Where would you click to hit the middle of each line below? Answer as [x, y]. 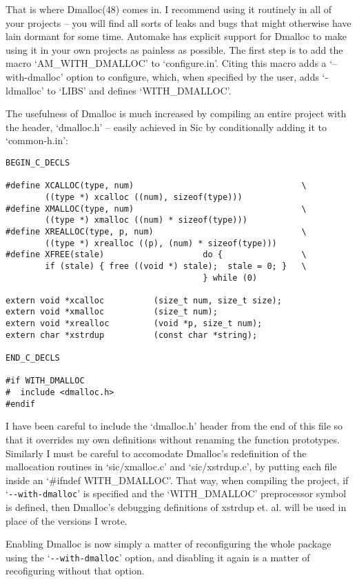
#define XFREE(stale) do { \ [156, 255]
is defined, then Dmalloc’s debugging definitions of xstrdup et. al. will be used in [176, 507]
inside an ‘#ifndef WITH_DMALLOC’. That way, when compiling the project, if [177, 480]
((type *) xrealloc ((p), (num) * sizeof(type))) [161, 243]
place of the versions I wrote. [67, 520]
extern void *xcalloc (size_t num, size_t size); [144, 300]
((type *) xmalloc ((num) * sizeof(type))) [146, 220]
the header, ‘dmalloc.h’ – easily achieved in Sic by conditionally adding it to [166, 127]
